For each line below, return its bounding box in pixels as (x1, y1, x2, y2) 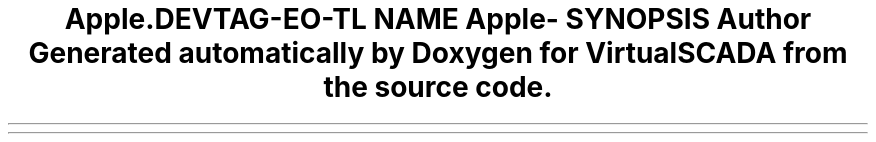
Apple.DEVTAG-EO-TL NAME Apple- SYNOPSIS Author (64, 2, 812, 36)
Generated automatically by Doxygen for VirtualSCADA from (28, 36, 848, 70)
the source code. (323, 70, 553, 104)
